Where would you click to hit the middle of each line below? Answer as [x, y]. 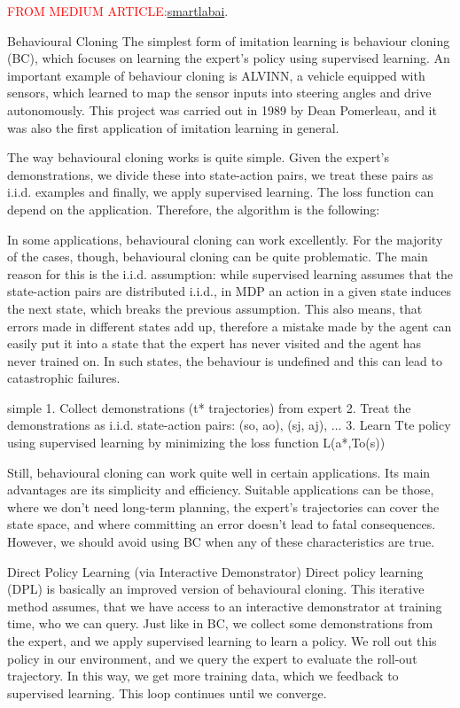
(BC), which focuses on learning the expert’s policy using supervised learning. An [229, 58]
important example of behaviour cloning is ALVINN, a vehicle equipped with [216, 75]
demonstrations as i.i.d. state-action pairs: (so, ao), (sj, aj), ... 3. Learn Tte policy [229, 425]
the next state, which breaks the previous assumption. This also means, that [215, 308]
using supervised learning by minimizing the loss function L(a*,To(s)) [196, 443]
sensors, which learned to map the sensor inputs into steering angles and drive [219, 93]
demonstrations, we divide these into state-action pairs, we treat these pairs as [220, 174]
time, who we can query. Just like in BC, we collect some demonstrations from [220, 623]
